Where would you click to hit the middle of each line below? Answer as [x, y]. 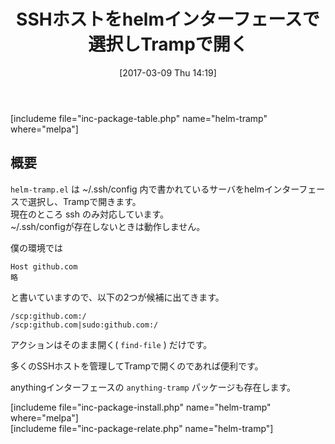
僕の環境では [36, 247]
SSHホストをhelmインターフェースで [168, 19]
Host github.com [44, 266]
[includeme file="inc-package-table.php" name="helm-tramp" [139, 118]
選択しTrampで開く [168, 44]
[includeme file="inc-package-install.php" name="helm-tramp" [141, 407]
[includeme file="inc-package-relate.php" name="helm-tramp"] [142, 428]
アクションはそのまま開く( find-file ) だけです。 [111, 344]
